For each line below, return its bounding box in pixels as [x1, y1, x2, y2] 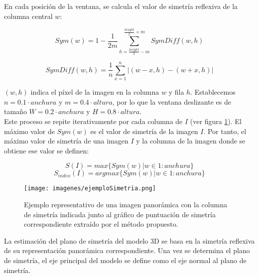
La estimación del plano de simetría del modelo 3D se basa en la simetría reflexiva [4, 235, 255, 246]
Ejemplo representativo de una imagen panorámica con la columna [24, 199, 227, 210]
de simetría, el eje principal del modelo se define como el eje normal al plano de [4, 255, 247, 265]
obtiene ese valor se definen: [4, 145, 89, 155]
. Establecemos [190, 87, 236, 97]
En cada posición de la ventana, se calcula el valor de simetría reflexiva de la [4, 1, 238, 11]
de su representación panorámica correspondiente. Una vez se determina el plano [4, 245, 250, 256]
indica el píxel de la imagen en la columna [30, 87, 159, 97]
